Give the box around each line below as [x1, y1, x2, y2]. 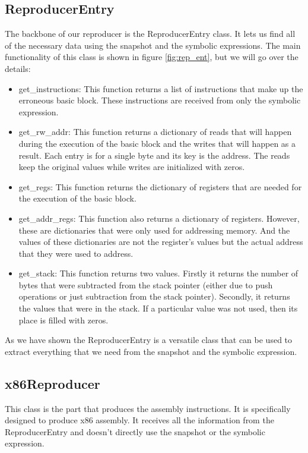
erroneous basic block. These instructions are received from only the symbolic [18, 94, 301, 106]
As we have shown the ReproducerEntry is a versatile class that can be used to [5, 334, 293, 346]
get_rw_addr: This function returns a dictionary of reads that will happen [18, 125, 292, 138]
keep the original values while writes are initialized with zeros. [18, 161, 245, 173]
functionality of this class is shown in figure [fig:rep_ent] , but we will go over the [5, 51, 299, 63]
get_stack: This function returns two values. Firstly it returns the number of [18, 267, 299, 279]
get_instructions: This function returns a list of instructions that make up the [18, 82, 303, 95]
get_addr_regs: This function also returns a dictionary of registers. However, [18, 212, 300, 224]
